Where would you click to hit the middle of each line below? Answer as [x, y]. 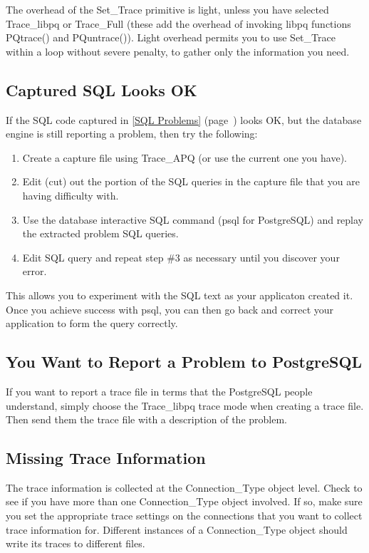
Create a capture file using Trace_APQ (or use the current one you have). [184, 157]
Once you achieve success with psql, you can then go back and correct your [170, 309]
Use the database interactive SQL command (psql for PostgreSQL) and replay [193, 219]
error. [35, 271]
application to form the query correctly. [92, 323]
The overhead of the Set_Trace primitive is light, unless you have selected [167, 9]
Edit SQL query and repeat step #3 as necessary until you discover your [181, 257]
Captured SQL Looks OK [102, 89]
